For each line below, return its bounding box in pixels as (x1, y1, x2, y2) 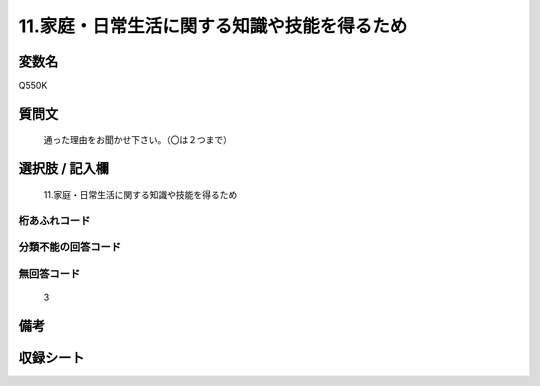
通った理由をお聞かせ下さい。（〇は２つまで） (43, 134, 232, 146)
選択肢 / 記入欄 (18, 160, 110, 177)
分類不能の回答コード (18, 240, 122, 254)
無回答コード (18, 266, 81, 280)
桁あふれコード (18, 213, 91, 227)
